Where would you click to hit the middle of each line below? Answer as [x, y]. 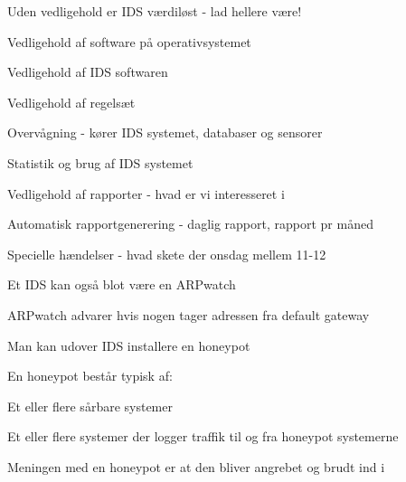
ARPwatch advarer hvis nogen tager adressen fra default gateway [189, 314]
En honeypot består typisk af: [90, 376]
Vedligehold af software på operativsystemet [129, 41]
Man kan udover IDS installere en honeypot [129, 345]
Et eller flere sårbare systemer [90, 406]
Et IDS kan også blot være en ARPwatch [122, 284]
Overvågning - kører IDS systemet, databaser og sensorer [165, 132]
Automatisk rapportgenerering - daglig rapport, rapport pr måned [190, 224]
